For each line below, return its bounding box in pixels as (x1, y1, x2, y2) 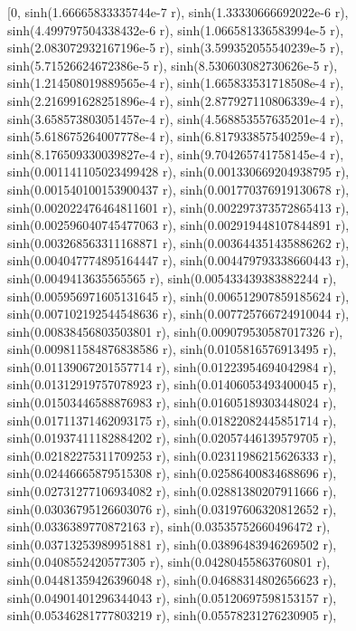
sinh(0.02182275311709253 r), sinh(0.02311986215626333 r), (7, 445, 337, 464)
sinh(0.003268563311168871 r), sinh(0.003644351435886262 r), (7, 233, 350, 252)
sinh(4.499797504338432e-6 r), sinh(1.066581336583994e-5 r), (7, 20, 344, 39)
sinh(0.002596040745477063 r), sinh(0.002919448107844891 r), (7, 215, 350, 234)
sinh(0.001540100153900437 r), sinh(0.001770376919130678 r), (7, 179, 350, 198)
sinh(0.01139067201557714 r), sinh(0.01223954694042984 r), (7, 357, 337, 376)
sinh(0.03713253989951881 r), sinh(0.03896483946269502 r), (7, 534, 337, 553)
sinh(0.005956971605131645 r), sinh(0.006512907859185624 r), (7, 286, 350, 305)
